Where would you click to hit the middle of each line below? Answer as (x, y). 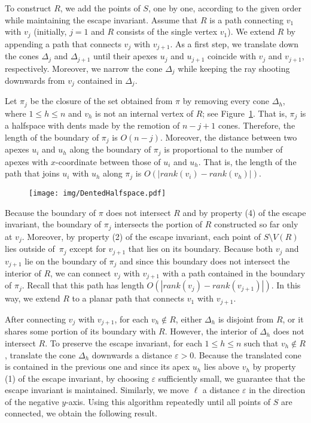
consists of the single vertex (167, 31)
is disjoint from (246, 319)
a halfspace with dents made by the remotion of (92, 125)
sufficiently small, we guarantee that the (231, 378)
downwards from (35, 80)
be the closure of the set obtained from (101, 101)
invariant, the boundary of (53, 224)
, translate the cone (40, 354)
